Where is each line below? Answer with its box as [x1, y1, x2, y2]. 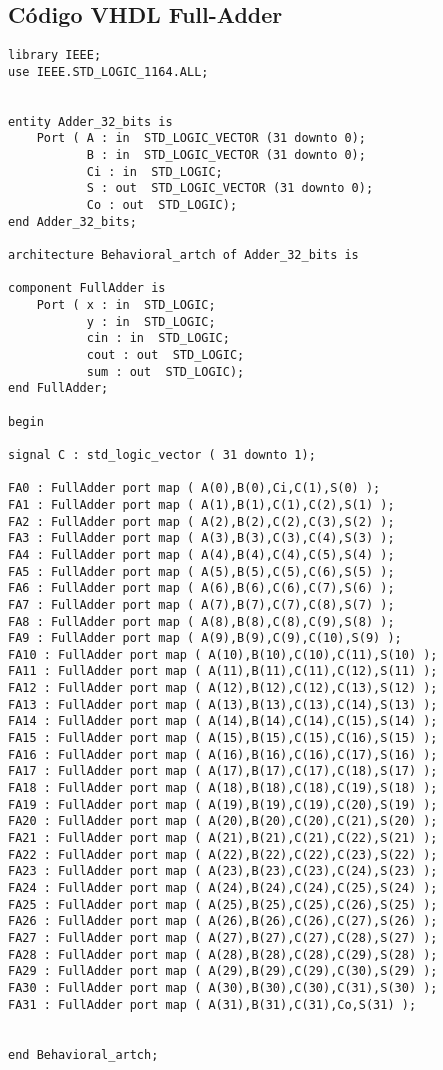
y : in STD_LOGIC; [86, 314, 216, 329]
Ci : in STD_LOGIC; [86, 164, 223, 179]
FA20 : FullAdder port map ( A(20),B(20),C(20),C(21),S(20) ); [8, 814, 438, 829]
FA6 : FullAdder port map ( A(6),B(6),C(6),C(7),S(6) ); [8, 581, 395, 596]
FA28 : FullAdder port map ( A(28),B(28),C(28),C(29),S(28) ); [8, 947, 438, 962]
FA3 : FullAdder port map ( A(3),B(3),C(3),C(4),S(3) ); [8, 531, 395, 546]
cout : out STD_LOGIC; [86, 348, 245, 363]
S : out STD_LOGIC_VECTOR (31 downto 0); [86, 181, 374, 196]
